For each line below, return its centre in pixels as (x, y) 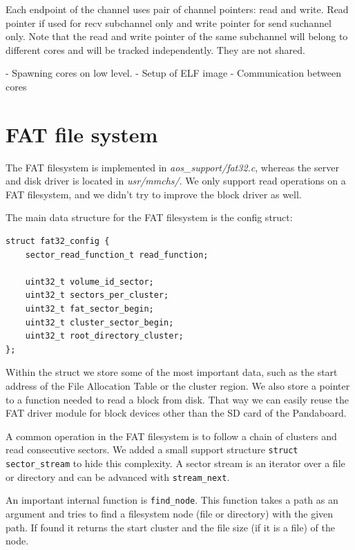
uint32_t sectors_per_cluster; (97, 295)
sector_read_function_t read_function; (117, 255)
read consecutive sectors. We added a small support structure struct (152, 449)
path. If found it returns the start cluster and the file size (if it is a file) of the (170, 527)
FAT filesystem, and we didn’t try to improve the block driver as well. (154, 194)
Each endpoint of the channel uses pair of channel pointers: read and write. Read (177, 9)
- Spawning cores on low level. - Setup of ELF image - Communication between (173, 73)
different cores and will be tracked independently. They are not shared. (155, 49)
